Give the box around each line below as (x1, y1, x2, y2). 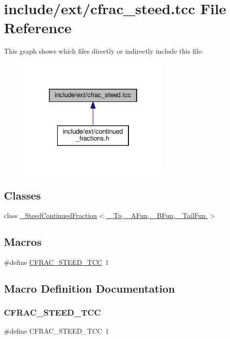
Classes (4, 187, 41, 202)
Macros (4, 234, 42, 249)
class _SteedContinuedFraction (4, 210, 97, 220)
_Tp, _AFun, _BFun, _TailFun (108, 210, 206, 220)
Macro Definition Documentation (4, 281, 175, 296)
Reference (4, 18, 72, 38)
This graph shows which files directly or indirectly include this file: (4, 46, 204, 56)
